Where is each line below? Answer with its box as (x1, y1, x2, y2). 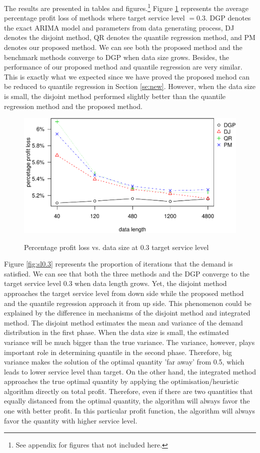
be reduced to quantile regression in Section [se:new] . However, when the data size (4, 81, 255, 91)
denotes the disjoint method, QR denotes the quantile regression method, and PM (4, 32, 255, 42)
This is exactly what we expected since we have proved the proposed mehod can (4, 71, 250, 81)
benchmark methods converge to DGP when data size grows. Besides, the (4, 51, 229, 62)
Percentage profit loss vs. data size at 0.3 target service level (24, 241, 209, 252)
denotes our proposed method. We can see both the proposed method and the (4, 42, 242, 52)
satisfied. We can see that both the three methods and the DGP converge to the (4, 268, 249, 278)
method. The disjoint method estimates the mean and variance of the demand (4, 317, 243, 327)
